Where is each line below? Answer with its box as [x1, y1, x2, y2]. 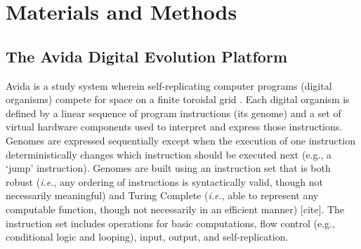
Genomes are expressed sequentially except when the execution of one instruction [6, 133, 355, 147]
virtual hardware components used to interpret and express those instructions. [6, 119, 343, 134]
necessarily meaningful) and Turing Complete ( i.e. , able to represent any [6, 188, 319, 203]
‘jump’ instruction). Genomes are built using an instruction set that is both [6, 161, 331, 175]
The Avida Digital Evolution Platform [6, 45, 288, 67]
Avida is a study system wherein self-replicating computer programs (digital [6, 78, 332, 93]
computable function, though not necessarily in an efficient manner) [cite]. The [6, 201, 345, 216]
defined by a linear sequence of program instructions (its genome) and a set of [6, 105, 341, 120]
